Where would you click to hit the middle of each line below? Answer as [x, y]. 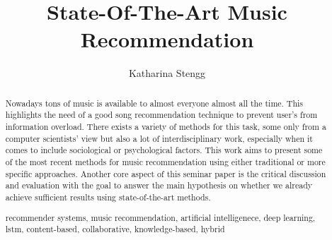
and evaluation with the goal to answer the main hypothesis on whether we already [159, 185]
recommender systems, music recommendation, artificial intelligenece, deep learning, [160, 217]
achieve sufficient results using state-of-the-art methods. [108, 197]
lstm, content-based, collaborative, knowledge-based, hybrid [115, 229]
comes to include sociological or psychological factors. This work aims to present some [164, 150]
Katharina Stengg [167, 73]
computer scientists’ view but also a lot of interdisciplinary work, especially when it [159, 138]
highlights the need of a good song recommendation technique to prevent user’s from [161, 115]
